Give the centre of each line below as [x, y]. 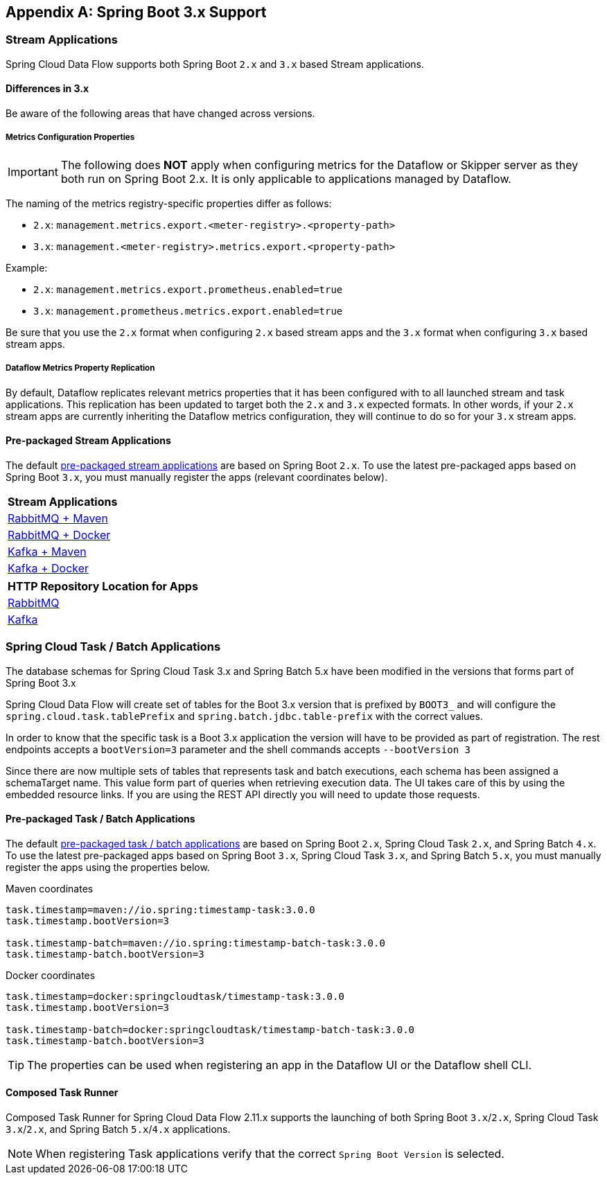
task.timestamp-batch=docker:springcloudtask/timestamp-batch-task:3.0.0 [210, 1029]
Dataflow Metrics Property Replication [80, 368]
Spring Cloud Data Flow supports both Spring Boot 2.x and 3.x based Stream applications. [215, 64]
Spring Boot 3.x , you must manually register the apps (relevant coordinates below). [197, 477]
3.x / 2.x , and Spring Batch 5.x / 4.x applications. [118, 1129]
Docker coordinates [51, 975]
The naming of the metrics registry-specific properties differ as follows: [169, 203]
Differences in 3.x [47, 89]
